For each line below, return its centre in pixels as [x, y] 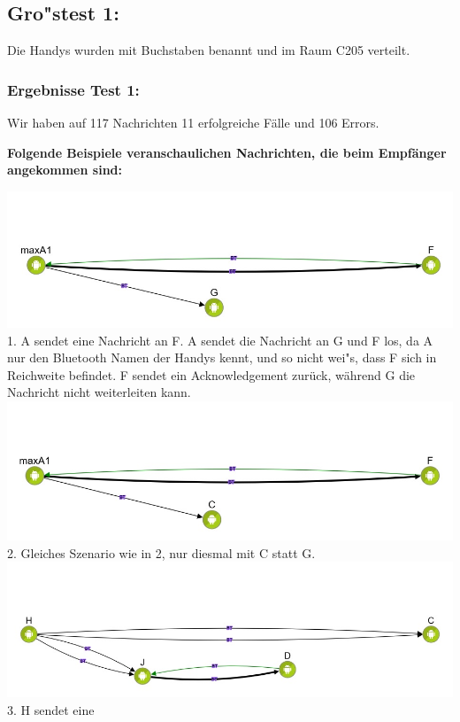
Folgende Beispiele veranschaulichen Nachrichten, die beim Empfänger [227, 152]
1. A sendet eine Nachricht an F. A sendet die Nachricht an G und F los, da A [220, 340]
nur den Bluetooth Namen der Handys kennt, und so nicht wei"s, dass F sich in [222, 357]
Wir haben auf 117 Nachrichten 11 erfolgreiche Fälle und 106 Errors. [193, 123]
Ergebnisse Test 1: [73, 89]
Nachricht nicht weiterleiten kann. [99, 392]
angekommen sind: [65, 170]
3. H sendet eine [51, 710]
